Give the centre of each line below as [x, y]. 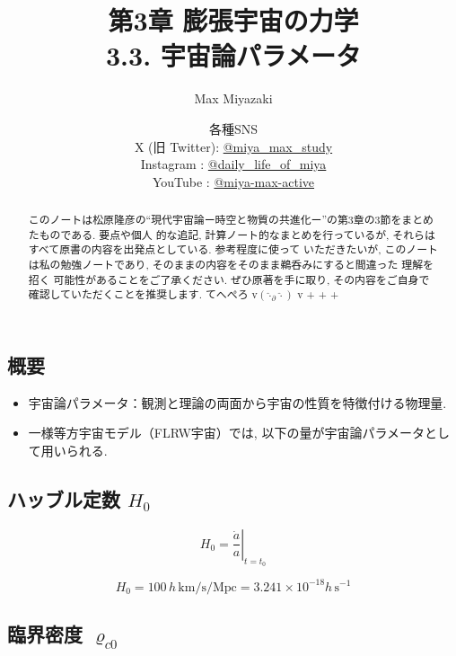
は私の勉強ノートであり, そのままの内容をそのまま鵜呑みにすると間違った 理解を [231, 265]
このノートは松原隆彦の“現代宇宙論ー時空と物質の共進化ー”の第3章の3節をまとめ [231, 220]
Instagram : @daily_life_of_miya [233, 164]
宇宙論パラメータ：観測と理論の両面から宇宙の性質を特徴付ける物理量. [237, 402]
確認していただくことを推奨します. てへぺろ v [143, 294]
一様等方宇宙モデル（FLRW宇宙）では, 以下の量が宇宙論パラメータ [226, 433]
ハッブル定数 [64, 499]
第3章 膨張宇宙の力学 [233, 20]
